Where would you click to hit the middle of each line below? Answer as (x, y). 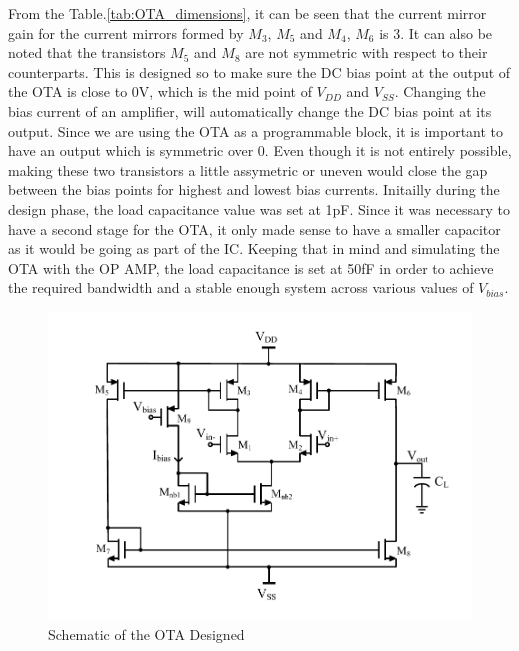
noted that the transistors (87, 52)
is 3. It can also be (436, 32)
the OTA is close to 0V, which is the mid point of (160, 91)
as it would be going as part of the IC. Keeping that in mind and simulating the (254, 248)
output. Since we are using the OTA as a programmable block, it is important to (256, 130)
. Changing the (440, 91)
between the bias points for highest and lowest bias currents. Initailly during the (254, 189)
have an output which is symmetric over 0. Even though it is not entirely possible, (260, 150)
